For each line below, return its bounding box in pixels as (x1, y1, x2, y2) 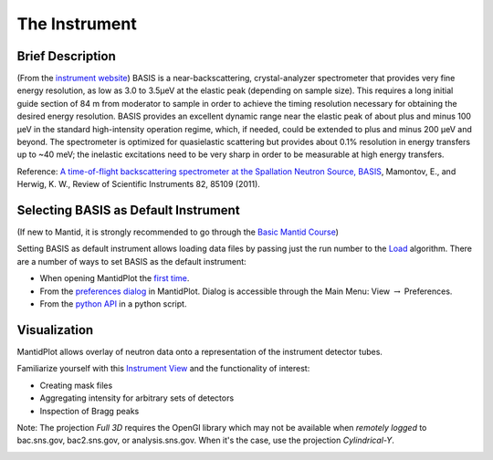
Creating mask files (39, 380, 113, 391)
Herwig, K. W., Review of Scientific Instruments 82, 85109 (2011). (16, 179, 260, 190)
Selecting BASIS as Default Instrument (16, 203, 241, 218)
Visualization (16, 322, 94, 338)
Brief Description (16, 48, 116, 64)
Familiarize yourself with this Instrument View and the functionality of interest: (16, 363, 310, 374)
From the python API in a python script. (39, 298, 187, 309)
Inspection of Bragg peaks (39, 405, 140, 416)
